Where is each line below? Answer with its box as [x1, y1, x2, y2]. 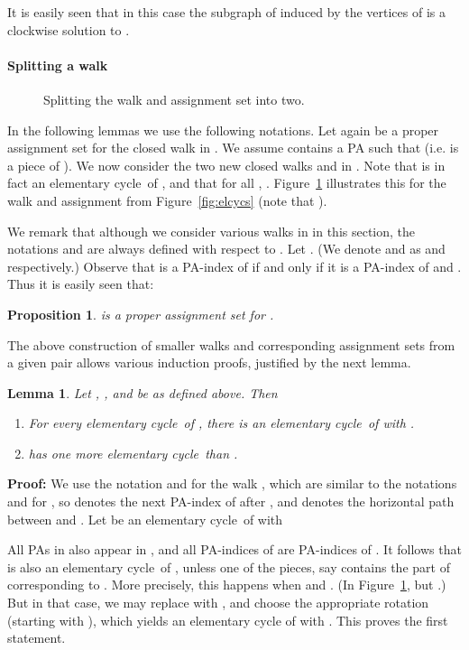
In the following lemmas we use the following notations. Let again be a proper [7, 120, 439, 139]
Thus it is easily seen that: [7, 274, 154, 293]
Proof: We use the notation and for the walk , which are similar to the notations [7, 474, 457, 493]
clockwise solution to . [7, 20, 130, 39]
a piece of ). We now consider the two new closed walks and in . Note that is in [7, 155, 446, 174]
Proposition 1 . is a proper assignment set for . [7, 304, 274, 323]
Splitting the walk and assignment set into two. [43, 89, 305, 108]
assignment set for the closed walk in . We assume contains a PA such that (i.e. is [7, 138, 459, 157]
